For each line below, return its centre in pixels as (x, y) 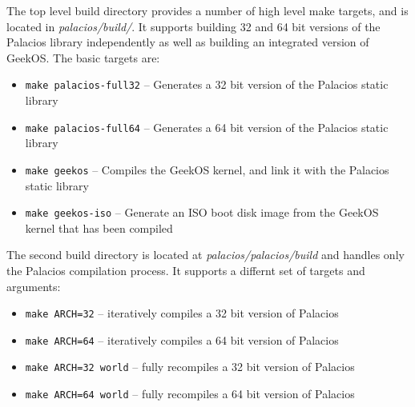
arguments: (34, 286)
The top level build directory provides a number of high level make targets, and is (207, 10)
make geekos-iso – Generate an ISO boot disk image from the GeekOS (202, 212)
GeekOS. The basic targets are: (83, 57)
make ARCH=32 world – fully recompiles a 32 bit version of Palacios (190, 367)
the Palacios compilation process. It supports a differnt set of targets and (186, 270)
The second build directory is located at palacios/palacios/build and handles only (205, 255)
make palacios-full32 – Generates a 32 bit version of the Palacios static (207, 84)
